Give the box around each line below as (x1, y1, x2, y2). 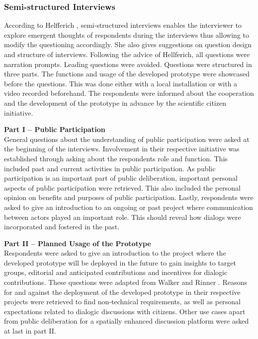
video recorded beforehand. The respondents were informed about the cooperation (4, 88, 254, 98)
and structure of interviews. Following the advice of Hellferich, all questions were (4, 49, 250, 59)
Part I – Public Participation (4, 124, 105, 135)
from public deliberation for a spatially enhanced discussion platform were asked (4, 316, 249, 326)
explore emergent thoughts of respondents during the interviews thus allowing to (4, 29, 249, 40)
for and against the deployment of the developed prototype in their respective (4, 286, 241, 297)
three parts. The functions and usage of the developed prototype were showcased (4, 68, 250, 79)
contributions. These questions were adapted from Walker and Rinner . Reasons (4, 277, 247, 287)
